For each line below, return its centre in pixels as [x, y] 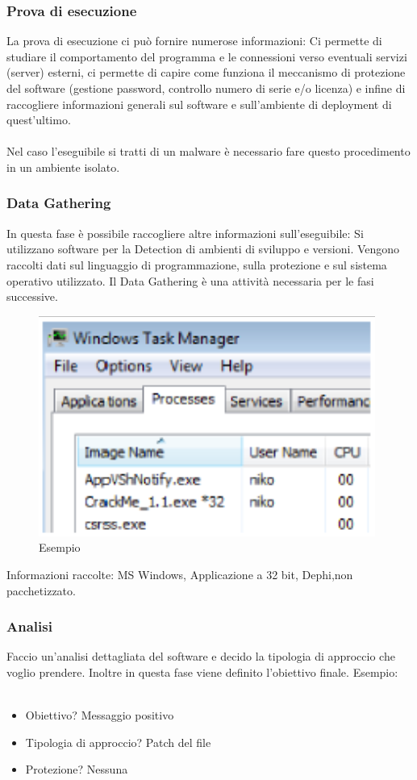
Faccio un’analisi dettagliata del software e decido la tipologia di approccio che [201, 656]
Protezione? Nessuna [77, 769]
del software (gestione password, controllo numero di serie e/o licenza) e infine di [206, 88]
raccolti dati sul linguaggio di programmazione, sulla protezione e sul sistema [197, 264]
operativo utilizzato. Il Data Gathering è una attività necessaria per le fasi [190, 280]
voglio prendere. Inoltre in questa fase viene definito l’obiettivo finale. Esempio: [202, 672]
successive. [32, 296]
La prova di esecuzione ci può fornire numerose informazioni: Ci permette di [194, 41]
